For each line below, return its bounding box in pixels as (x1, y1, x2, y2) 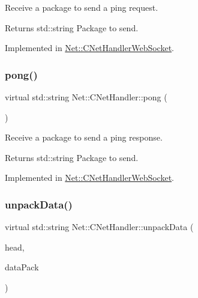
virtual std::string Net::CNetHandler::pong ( (5, 91, 167, 103)
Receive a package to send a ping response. (5, 131, 163, 144)
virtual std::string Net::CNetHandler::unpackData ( (5, 220, 194, 233)
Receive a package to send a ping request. (5, 1, 158, 13)
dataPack (5, 261, 39, 273)
